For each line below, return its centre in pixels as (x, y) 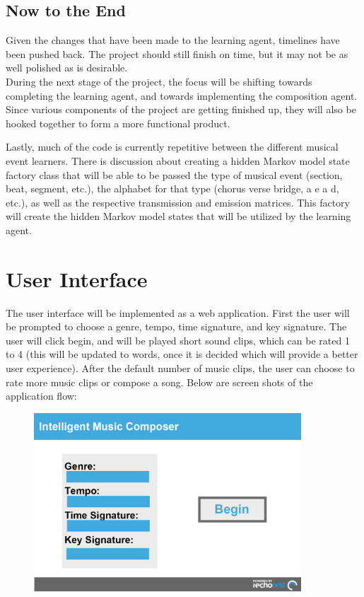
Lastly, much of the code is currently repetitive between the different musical (172, 147)
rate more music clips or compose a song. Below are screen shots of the (159, 382)
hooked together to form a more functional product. (118, 123)
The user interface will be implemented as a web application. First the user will (178, 312)
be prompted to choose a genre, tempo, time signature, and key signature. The (176, 326)
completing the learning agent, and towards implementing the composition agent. (182, 95)
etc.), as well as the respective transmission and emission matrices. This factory (178, 202)
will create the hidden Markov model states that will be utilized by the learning (178, 216)
